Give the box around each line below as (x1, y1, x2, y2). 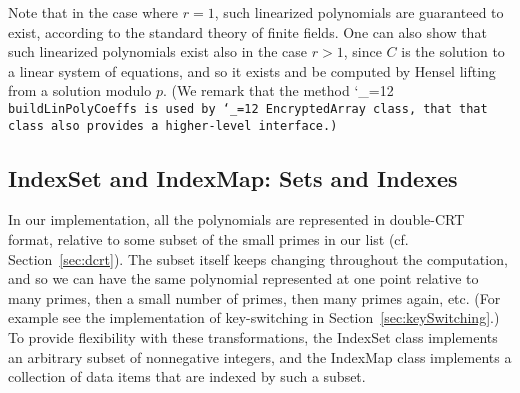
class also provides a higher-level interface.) (8, 118, 338, 133)
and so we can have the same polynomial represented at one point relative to (8, 268, 479, 289)
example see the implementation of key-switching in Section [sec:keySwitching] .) (8, 307, 500, 328)
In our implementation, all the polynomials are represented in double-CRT (8, 209, 465, 230)
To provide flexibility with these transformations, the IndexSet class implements (8, 327, 498, 348)
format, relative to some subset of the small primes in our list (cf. (8, 229, 409, 250)
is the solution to (401, 41, 505, 62)
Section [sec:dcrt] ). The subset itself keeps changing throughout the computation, (8, 248, 508, 269)
